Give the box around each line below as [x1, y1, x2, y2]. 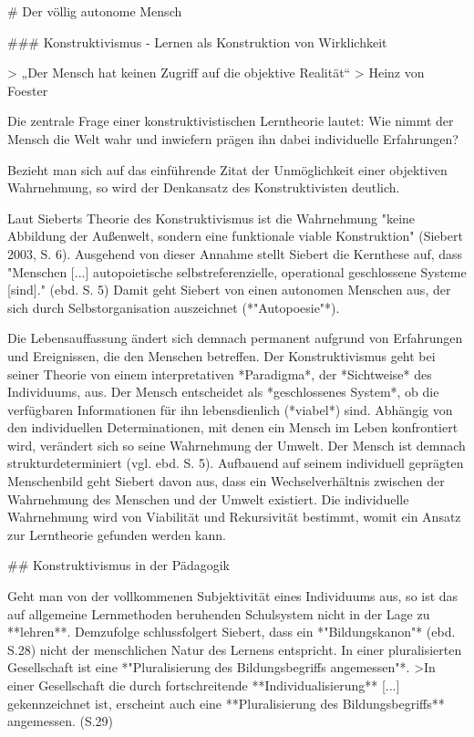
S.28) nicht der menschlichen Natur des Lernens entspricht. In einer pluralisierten [7, 639, 462, 659]
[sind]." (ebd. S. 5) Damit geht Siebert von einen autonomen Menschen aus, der [7, 280, 451, 299]
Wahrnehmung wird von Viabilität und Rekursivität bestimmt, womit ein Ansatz [7, 507, 461, 526]
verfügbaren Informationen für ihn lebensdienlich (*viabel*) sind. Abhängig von [7, 400, 453, 419]
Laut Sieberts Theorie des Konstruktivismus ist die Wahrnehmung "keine [7, 208, 416, 227]
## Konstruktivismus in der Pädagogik [7, 555, 230, 575]
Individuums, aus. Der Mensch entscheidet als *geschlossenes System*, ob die [7, 382, 439, 401]
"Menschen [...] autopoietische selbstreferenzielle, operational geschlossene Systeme [7, 262, 467, 281]
